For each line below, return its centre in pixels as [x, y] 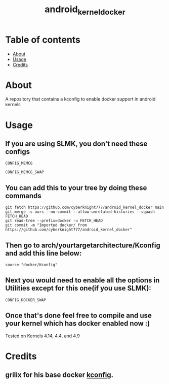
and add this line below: [44, 253]
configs [18, 152]
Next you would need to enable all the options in [82, 280]
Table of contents [43, 40]
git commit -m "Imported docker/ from [46, 225]
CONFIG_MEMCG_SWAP [25, 172]
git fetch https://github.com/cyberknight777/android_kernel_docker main [85, 207]
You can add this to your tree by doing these [76, 188]
